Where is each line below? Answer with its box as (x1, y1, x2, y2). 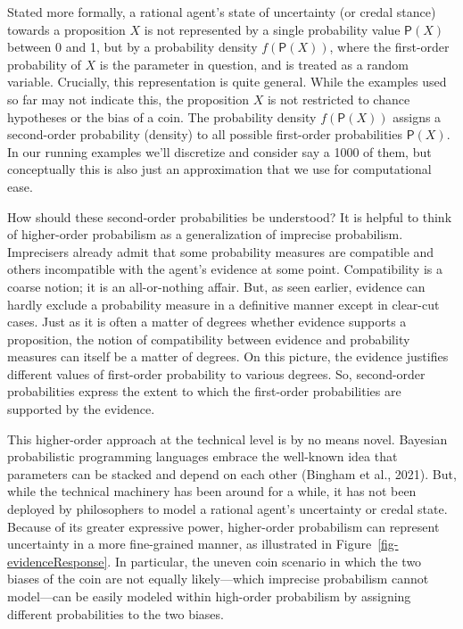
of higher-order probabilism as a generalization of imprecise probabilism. (7, 225, 403, 244)
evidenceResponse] (7, 551, 108, 570)
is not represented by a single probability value (144, 20, 401, 38)
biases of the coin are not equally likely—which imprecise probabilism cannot (7, 569, 429, 588)
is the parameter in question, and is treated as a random (99, 54, 409, 73)
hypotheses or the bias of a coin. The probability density (7, 107, 317, 126)
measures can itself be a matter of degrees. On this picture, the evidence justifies (7, 347, 449, 366)
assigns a (393, 107, 442, 126)
